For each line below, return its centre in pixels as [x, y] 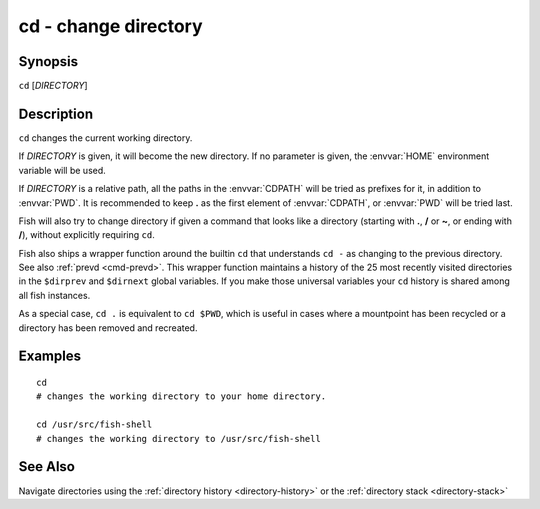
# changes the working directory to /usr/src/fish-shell [179, 438]
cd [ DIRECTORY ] [53, 86]
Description [56, 113]
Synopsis [48, 61]
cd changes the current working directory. [105, 137]
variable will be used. [62, 170]
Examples [50, 356]
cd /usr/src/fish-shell [94, 424]
